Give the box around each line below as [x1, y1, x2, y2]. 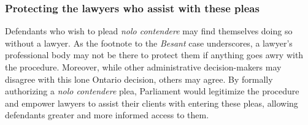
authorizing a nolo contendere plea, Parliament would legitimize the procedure [5, 85, 299, 97]
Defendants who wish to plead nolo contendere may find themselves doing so [5, 25, 293, 37]
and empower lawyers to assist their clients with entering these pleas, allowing [5, 96, 298, 109]
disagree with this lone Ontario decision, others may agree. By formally [5, 72, 273, 85]
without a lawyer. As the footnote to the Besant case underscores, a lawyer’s [5, 36, 293, 49]
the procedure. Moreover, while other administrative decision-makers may [5, 61, 282, 73]
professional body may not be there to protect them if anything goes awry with [5, 48, 304, 61]
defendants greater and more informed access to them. [5, 108, 209, 121]
